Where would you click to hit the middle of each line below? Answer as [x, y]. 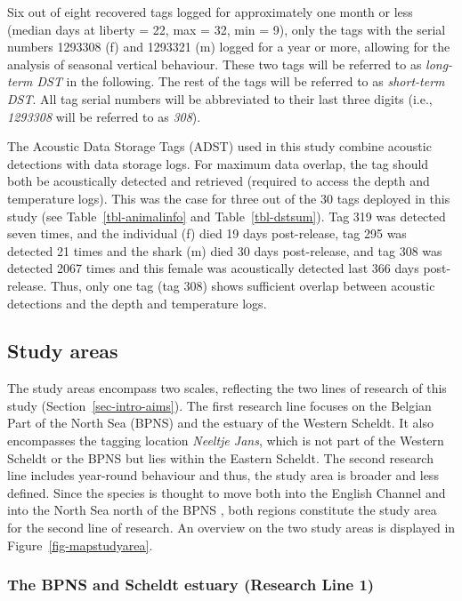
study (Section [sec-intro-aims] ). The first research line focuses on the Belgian [219, 405]
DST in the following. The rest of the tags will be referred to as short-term [241, 81]
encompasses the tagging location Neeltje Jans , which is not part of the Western [226, 441]
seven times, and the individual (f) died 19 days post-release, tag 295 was [207, 233]
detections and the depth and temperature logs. [137, 303]
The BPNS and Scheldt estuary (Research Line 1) [191, 585]
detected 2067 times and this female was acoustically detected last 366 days [213, 268]
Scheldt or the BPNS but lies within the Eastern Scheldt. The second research [220, 457]
